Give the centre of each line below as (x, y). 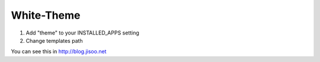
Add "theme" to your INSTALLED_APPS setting (82, 33)
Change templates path (54, 40)
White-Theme (46, 15)
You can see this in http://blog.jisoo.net (59, 51)
